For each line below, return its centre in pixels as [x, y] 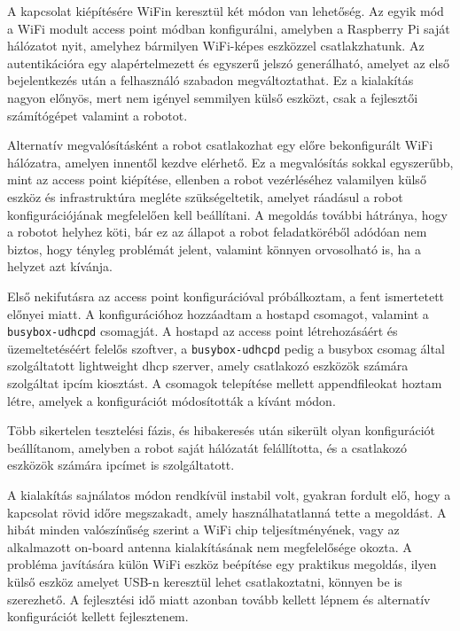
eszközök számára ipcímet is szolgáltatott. [121, 465]
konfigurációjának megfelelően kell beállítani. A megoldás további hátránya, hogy [227, 214]
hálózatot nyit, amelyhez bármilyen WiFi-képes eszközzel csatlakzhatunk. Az [216, 46]
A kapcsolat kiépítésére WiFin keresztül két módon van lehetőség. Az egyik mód [226, 11]
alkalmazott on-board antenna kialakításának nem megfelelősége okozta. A [210, 546]
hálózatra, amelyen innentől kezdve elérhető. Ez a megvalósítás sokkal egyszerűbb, [230, 162]
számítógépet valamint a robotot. [97, 115]
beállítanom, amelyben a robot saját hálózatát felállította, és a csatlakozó [207, 447]
